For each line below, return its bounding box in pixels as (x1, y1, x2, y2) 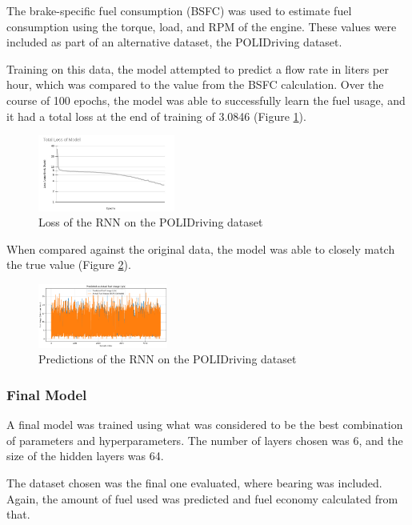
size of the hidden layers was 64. (6, 447, 164, 464)
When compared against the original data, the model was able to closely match (6, 240, 395, 257)
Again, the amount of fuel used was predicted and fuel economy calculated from (6, 490, 398, 507)
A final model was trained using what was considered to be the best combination (6, 416, 403, 433)
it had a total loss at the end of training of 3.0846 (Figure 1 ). (6, 107, 306, 124)
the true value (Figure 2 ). (6, 256, 131, 273)
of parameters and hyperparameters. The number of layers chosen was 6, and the (6, 431, 403, 448)
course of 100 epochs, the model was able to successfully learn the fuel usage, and (6, 91, 406, 108)
